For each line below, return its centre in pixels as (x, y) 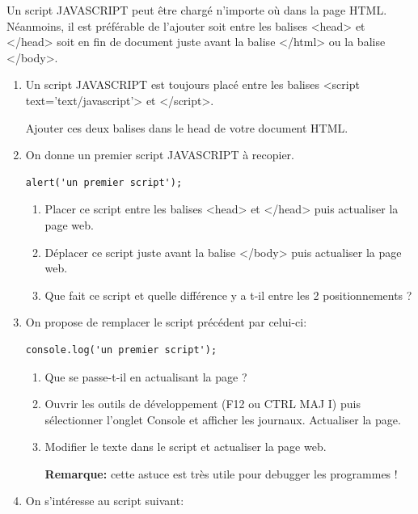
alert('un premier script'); (104, 182)
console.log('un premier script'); (121, 350)
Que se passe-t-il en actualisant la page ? (146, 376)
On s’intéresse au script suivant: (105, 501)
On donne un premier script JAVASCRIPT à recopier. (160, 155)
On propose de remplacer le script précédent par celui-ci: (166, 322)
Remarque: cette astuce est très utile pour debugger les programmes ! (221, 473)
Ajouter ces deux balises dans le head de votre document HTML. (187, 127)
